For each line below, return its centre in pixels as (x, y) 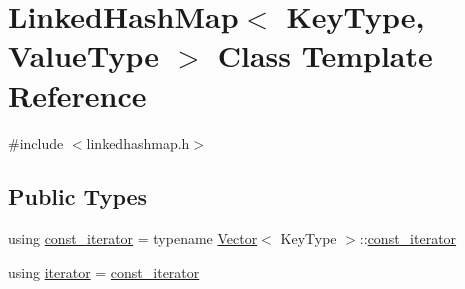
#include (36, 142)
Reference (77, 94)
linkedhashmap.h (138, 142)
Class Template (325, 55)
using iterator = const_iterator (104, 271)
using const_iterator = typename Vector (133, 238)
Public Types (78, 196)
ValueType (83, 55)
